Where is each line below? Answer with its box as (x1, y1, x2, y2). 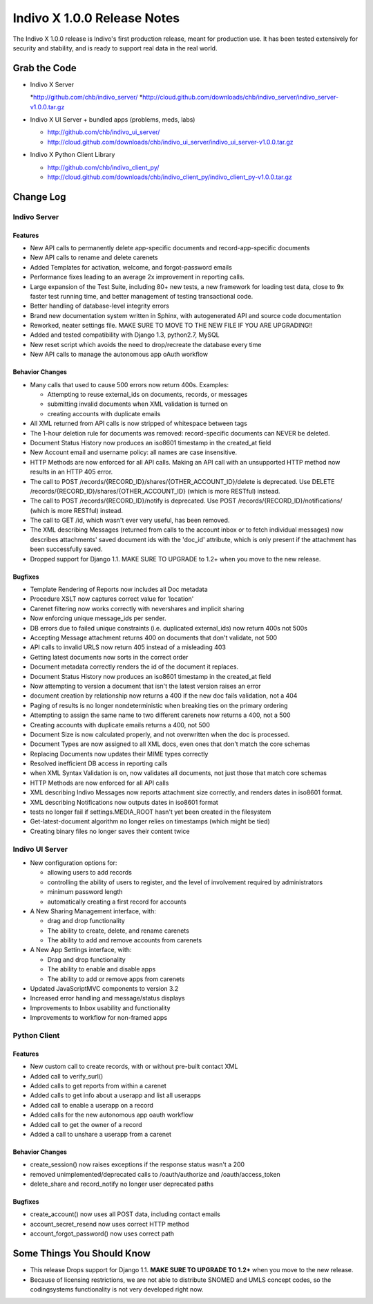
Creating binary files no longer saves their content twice (30, 827, 190, 835)
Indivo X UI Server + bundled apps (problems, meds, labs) (30, 115, 195, 124)
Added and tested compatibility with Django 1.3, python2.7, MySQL (30, 330, 220, 339)
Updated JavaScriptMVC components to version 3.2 (30, 985, 179, 993)
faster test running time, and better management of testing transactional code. (30, 292, 254, 300)
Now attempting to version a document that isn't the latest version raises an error (30, 682, 262, 690)
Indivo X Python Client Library (30, 151, 115, 159)
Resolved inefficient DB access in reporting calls (30, 759, 168, 767)
